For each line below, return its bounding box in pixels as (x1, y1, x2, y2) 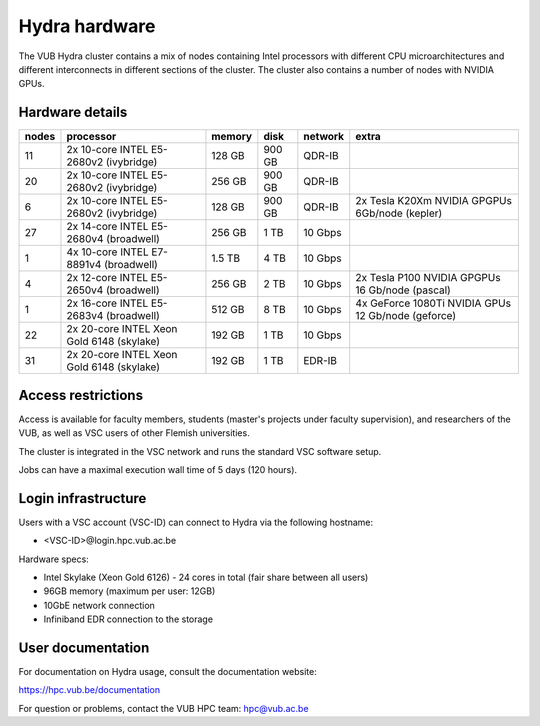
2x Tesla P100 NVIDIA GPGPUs (355, 271, 501, 285)
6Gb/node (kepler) (355, 206, 443, 220)
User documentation (18, 639, 150, 656)
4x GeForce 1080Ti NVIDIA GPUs (355, 296, 512, 310)
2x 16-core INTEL (66, 296, 149, 310)
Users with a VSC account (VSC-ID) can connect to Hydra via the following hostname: (18, 516, 374, 528)
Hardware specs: (18, 553, 89, 565)
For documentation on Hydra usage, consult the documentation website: (18, 666, 317, 678)
